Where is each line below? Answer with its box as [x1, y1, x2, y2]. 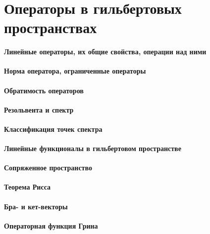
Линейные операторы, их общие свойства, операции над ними [4, 46, 207, 57]
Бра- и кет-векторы [4, 201, 68, 211]
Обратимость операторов [4, 85, 84, 95]
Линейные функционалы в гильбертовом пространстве [4, 143, 181, 154]
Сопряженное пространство [4, 162, 92, 173]
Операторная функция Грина [4, 220, 98, 231]
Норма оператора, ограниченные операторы [4, 66, 146, 76]
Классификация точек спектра [4, 123, 103, 134]
